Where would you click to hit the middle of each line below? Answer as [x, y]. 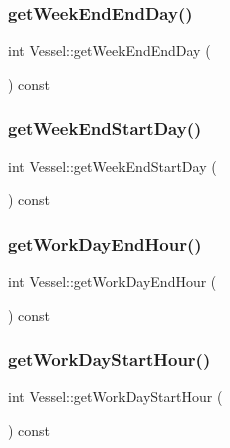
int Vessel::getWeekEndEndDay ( [109, 50]
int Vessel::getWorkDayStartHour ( [115, 396]
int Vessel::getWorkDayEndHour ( [112, 281]
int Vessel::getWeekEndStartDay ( [112, 165]
